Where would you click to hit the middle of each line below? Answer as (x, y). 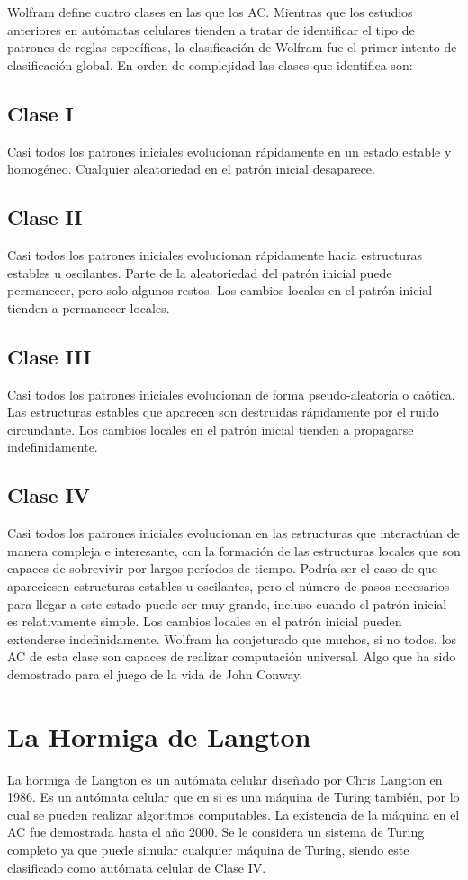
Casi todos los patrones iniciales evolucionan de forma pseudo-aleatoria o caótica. (231, 394)
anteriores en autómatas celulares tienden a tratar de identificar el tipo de (211, 29)
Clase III (49, 356)
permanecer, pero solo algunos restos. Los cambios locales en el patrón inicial (220, 290)
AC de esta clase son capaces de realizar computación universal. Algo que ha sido (232, 656)
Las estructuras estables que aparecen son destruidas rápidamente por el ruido (223, 412)
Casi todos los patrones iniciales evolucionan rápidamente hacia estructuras (215, 254)
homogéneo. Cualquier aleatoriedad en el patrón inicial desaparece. (191, 169)
